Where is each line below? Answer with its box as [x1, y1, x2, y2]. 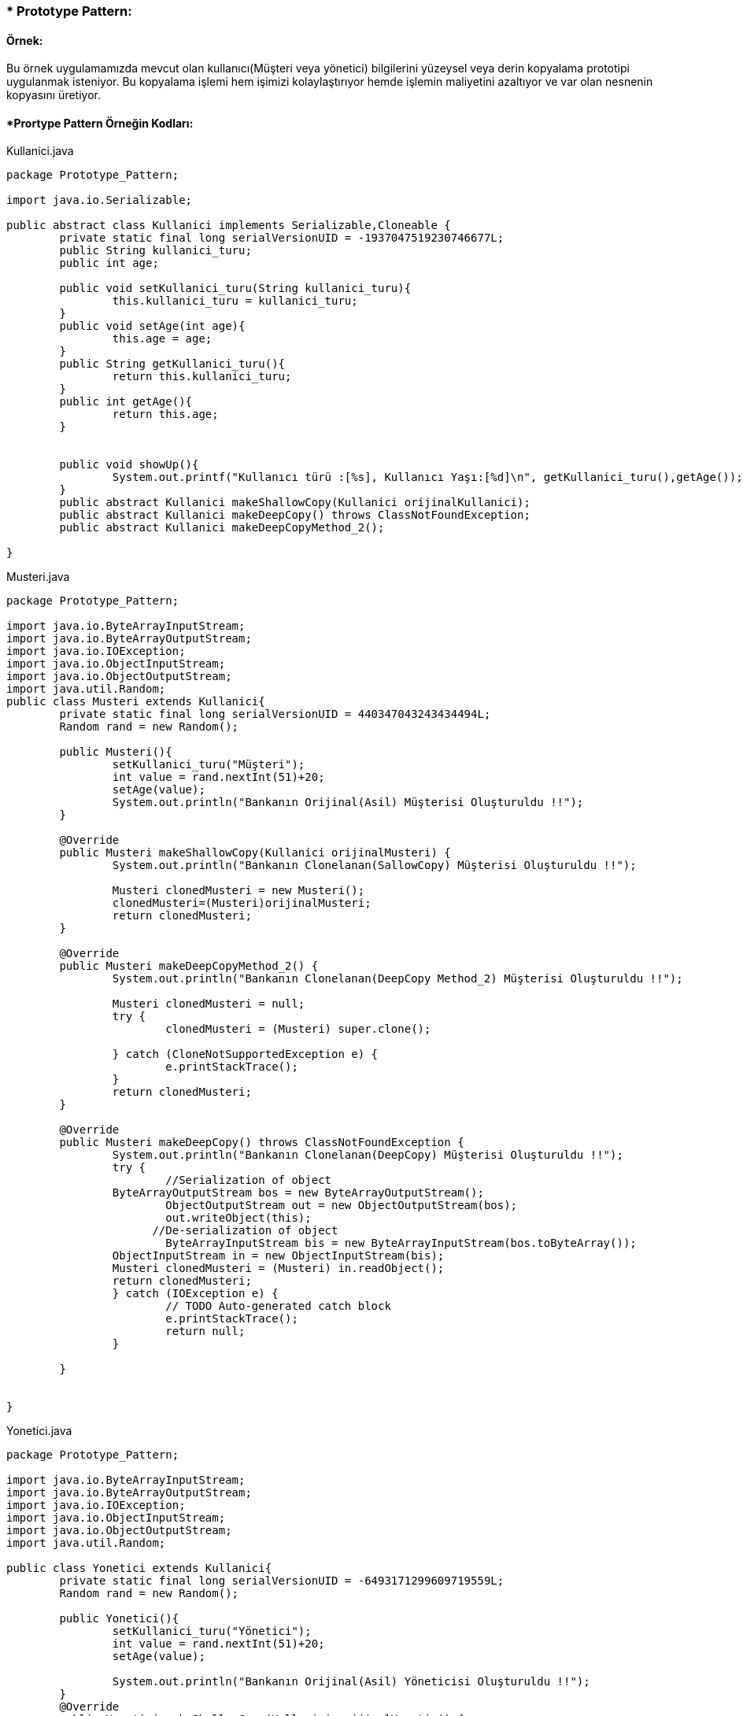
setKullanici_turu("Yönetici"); [112, 1625, 312, 1638]
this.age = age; [112, 332, 213, 346]
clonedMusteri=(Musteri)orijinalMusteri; [112, 897, 371, 910]
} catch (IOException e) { [112, 1287, 279, 1300]
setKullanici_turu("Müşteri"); [112, 758, 305, 771]
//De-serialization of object [152, 1224, 338, 1237]
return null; [165, 1325, 246, 1338]
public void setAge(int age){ [59, 320, 246, 333]
